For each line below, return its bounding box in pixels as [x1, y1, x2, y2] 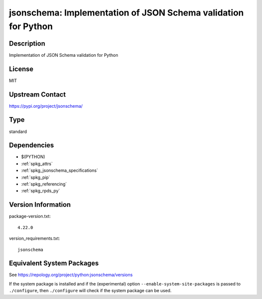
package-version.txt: [9, 214, 51, 219]
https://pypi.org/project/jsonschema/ [9, 103, 83, 109]
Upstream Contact [9, 90, 66, 99]
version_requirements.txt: [9, 235, 60, 241]
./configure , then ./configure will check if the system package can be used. [9, 288, 172, 294]
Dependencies [9, 141, 54, 149]
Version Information [9, 200, 71, 209]
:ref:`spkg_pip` [21, 174, 50, 180]
